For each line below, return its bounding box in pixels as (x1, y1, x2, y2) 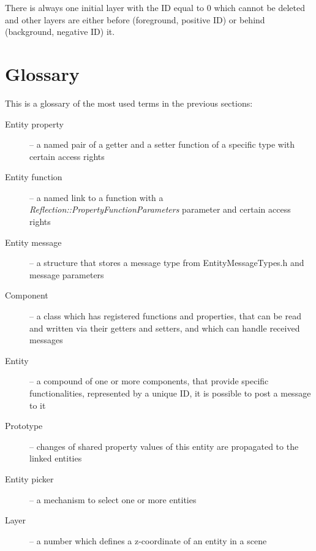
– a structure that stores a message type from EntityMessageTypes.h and (29, 256, 304, 269)
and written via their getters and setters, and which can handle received (29, 321, 300, 334)
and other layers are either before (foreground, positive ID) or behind (5, 13, 265, 26)
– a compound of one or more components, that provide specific (29, 374, 269, 387)
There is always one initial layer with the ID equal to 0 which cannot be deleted (5, 1, 305, 13)
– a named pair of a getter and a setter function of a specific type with (29, 138, 295, 151)
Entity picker (5, 472, 54, 485)
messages (29, 333, 63, 346)
